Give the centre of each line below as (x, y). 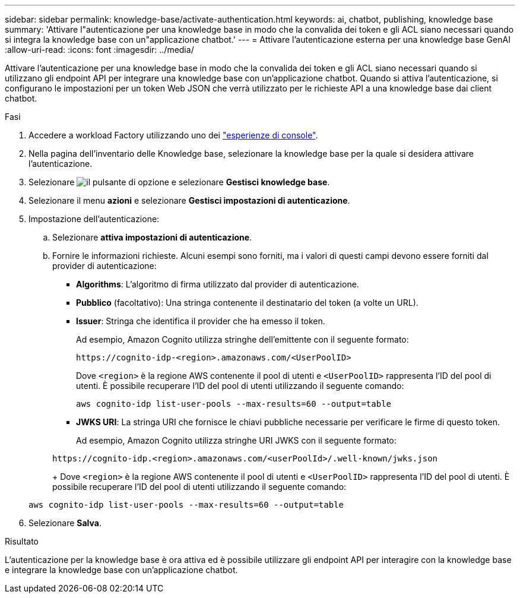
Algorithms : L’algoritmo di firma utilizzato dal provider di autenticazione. (218, 284)
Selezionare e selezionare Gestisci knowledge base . (179, 182)
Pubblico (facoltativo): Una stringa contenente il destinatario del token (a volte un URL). (247, 303)
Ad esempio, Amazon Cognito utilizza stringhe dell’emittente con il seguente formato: (242, 339)
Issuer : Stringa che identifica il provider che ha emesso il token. (201, 321)
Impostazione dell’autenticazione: (94, 219)
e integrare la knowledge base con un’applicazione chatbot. (121, 570)
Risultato (22, 541)
